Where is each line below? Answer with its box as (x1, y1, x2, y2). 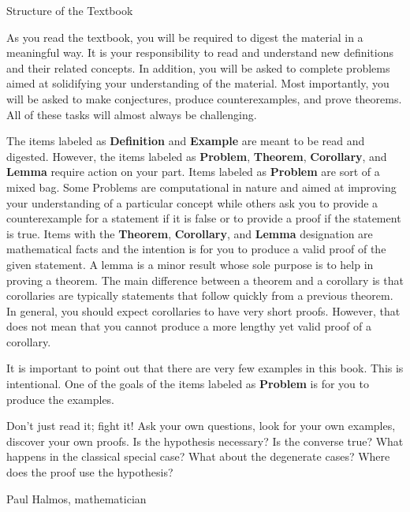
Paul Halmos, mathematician (6, 490, 147, 506)
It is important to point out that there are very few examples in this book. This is (6, 360, 404, 376)
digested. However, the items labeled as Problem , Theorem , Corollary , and (6, 148, 387, 164)
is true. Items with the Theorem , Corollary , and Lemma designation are (6, 225, 373, 241)
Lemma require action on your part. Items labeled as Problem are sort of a (6, 163, 380, 180)
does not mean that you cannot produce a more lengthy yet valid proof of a (6, 318, 371, 334)
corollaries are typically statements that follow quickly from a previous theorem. (6, 287, 393, 304)
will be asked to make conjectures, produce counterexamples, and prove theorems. (6, 90, 402, 107)
